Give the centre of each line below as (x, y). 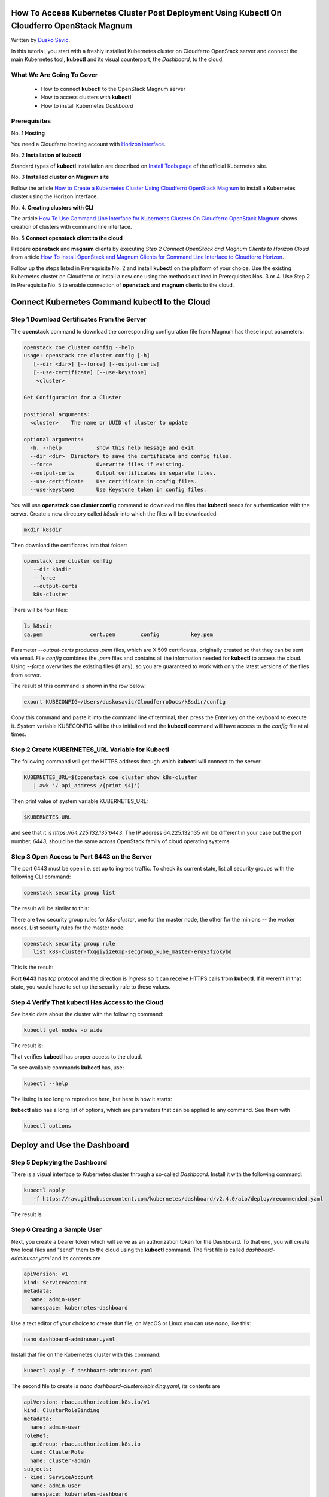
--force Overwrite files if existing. (107, 465)
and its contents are (76, 1258)
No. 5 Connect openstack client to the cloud (67, 238)
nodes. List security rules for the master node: (68, 928)
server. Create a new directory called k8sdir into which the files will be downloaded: (115, 513)
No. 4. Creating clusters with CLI (52, 207)
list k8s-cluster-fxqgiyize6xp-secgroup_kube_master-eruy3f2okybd (132, 952)
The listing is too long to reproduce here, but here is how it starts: (92, 1099)
